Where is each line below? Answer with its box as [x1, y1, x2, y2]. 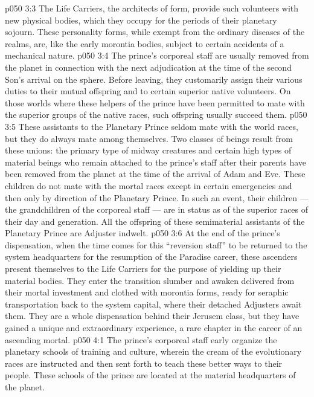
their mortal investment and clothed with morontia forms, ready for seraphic [5, 286, 289, 299]
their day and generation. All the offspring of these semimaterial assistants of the [5, 215, 305, 227]
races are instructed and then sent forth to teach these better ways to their [5, 357, 283, 369]
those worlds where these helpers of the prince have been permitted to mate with [5, 96, 305, 109]
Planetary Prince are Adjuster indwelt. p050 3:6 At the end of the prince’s [5, 227, 280, 239]
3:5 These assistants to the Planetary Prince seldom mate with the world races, [5, 120, 298, 132]
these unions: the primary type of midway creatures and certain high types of [5, 144, 292, 157]
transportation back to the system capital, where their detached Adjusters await [5, 297, 302, 310]
